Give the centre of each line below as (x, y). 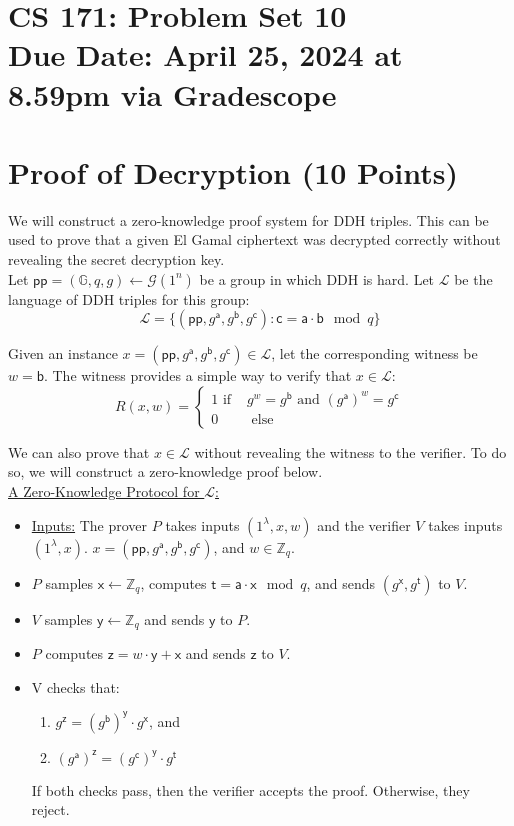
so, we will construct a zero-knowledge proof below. (165, 471)
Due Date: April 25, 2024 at (205, 54)
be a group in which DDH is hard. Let (317, 278)
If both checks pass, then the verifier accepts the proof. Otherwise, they (250, 789)
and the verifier (364, 524)
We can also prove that (79, 451)
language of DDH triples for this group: (129, 298)
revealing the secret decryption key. (116, 259)
